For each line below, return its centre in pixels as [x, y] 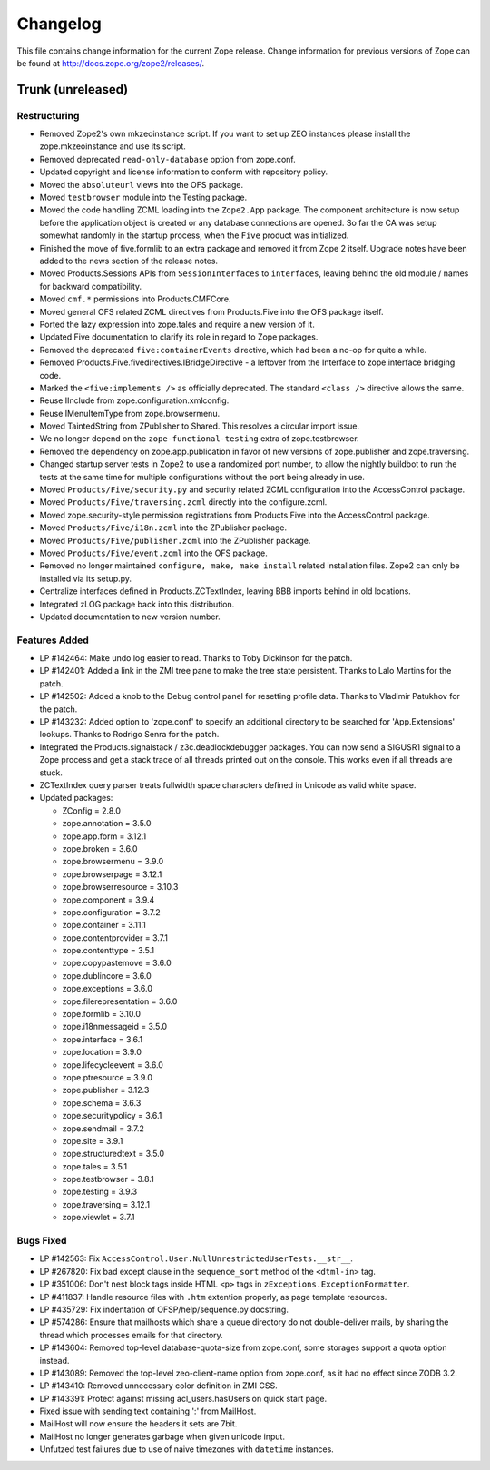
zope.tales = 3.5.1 [94, 1166]
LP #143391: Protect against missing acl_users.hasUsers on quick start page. [183, 1398]
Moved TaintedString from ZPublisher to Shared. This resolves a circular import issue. [200, 426]
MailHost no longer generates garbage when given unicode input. [162, 1436]
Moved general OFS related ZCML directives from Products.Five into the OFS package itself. [211, 311]
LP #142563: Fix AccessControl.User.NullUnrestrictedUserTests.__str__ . [196, 1258]
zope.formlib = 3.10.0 [101, 1014]
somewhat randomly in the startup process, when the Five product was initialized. [194, 235]
